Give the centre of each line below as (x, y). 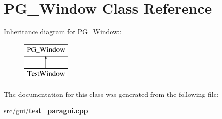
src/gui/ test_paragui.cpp (46, 110)
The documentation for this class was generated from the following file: (111, 94)
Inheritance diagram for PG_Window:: (63, 32)
